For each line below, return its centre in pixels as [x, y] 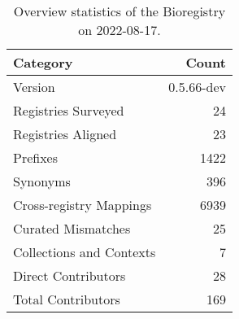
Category [43, 62]
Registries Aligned [65, 134]
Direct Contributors [70, 275]
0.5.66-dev [197, 87]
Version [34, 87]
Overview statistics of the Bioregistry [119, 11]
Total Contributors [67, 299]
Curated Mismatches [72, 228]
